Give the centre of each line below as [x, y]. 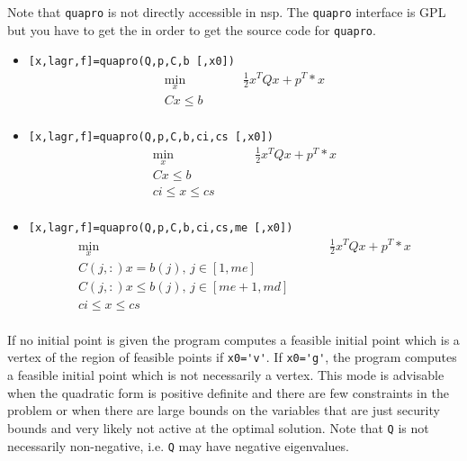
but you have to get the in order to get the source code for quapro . [192, 29]
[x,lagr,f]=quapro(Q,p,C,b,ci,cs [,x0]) [151, 136]
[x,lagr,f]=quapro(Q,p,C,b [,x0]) [131, 62]
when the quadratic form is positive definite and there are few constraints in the [228, 392]
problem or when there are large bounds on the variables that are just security [224, 410]
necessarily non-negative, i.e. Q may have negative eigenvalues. [178, 445]
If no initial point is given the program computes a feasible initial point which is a [233, 339]
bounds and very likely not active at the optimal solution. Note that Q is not [218, 427]
